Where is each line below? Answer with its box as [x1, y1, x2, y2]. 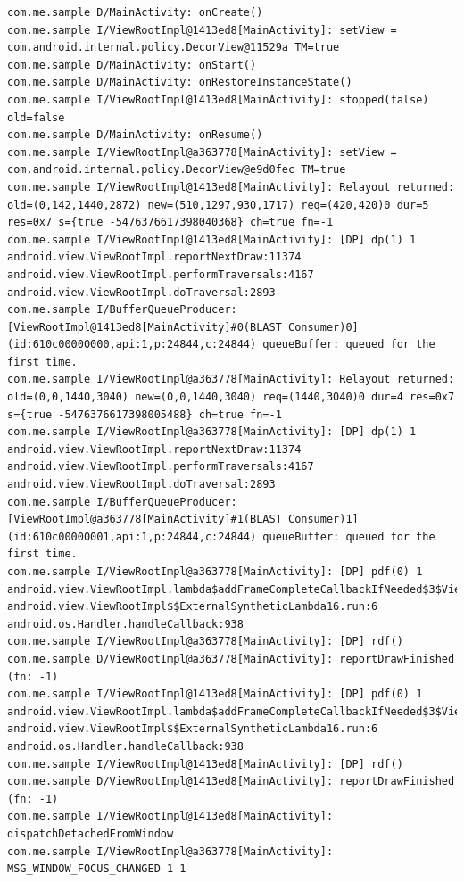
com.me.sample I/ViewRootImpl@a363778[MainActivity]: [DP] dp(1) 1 [7, 425, 417, 439]
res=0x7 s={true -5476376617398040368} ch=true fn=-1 [7, 216, 334, 229]
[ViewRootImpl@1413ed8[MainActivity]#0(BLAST [7, 320, 282, 334]
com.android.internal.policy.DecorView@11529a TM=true [7, 41, 340, 54]
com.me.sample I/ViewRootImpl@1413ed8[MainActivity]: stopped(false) [7, 93, 429, 106]
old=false [7, 111, 65, 124]
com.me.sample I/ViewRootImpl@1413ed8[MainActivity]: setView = [7, 23, 397, 37]
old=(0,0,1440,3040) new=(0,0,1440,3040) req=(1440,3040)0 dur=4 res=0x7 [7, 391, 455, 404]
